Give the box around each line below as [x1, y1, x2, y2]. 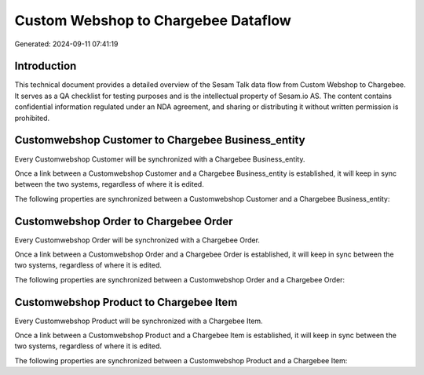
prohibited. [14, 113, 50, 122]
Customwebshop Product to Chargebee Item [14, 295, 238, 309]
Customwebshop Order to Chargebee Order [14, 214, 233, 228]
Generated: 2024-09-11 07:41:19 [14, 39, 119, 49]
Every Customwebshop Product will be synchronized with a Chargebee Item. [14, 316, 263, 326]
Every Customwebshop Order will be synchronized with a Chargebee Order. [14, 235, 261, 245]
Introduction [14, 60, 77, 73]
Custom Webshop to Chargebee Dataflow [14, 12, 292, 29]
